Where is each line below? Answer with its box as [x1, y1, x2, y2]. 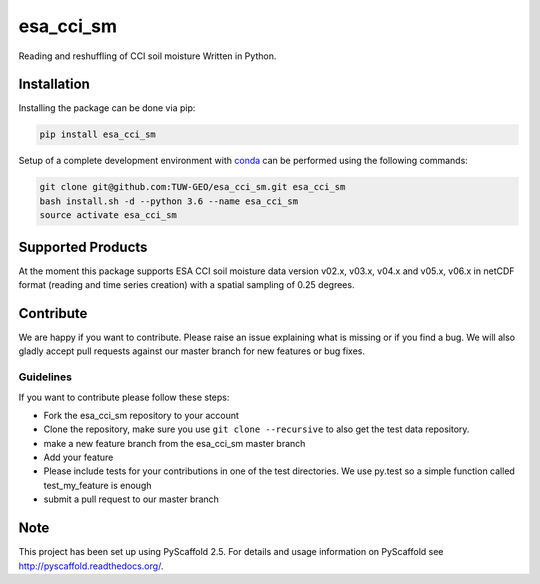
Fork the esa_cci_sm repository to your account [43, 409, 240, 421]
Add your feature [43, 451, 114, 464]
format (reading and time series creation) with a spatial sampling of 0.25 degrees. [18, 279, 355, 291]
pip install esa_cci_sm [39, 129, 157, 140]
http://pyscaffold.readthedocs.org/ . [18, 560, 164, 572]
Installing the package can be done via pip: [18, 102, 196, 114]
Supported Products [18, 238, 148, 255]
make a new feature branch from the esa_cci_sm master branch [43, 437, 306, 449]
